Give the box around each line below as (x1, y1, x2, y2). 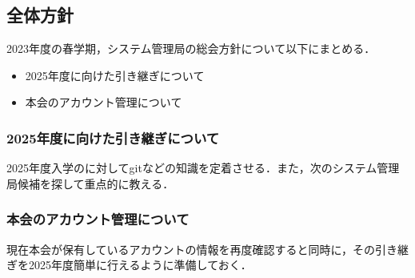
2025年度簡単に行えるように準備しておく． (28, 256, 252, 273)
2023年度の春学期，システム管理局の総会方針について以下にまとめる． (6, 40, 376, 57)
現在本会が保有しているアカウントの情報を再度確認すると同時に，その (6, 240, 375, 257)
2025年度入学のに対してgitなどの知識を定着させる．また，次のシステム (6, 159, 377, 176)
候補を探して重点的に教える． (17, 175, 174, 191)
